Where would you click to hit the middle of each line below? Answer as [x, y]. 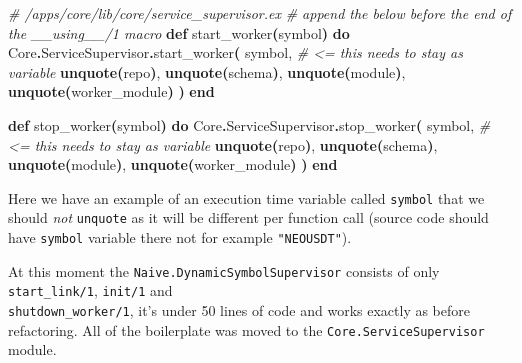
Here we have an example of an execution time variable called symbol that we [246, 197]
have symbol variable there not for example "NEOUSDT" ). [180, 237]
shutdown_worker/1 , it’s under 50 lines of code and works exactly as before [239, 310]
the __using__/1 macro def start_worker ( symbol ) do [179, 32]
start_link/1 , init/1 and [90, 290]
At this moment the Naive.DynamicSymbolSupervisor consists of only [224, 270]
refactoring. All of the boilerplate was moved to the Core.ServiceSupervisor [246, 329]
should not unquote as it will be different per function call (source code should [248, 217]
